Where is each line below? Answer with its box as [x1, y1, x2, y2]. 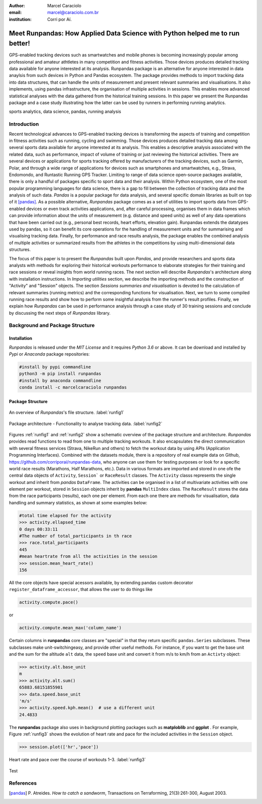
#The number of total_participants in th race [19, 533, 132, 539]
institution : [9, 16, 32, 22]
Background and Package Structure [9, 322, 95, 329]
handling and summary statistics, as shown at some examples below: [9, 500, 147, 505]
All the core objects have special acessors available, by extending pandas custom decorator [9, 579, 194, 586]
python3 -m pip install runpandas [19, 371, 101, 376]
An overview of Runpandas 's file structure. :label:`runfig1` [9, 410, 125, 415]
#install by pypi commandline [19, 364, 91, 370]
